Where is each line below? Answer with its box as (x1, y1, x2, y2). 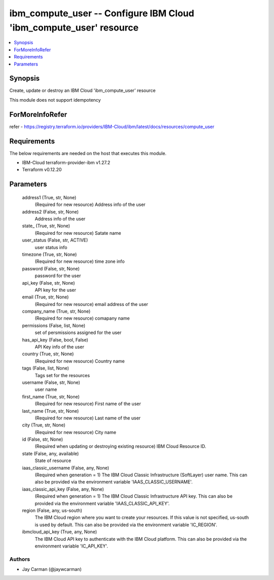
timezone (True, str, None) (22, 251, 77, 257)
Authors (9, 556, 30, 563)
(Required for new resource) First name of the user (35, 401, 142, 407)
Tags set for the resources (35, 372, 90, 378)
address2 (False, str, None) (22, 208, 79, 215)
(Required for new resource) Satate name (35, 230, 121, 236)
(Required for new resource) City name (35, 429, 117, 435)
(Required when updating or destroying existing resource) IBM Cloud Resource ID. (35, 443, 207, 449)
